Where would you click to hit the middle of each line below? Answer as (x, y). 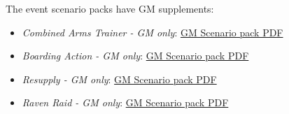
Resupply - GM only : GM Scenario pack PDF (119, 79)
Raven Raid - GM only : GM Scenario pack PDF (125, 102)
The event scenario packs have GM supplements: (110, 8)
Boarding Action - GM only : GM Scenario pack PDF (135, 56)
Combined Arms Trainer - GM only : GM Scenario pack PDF (153, 32)
